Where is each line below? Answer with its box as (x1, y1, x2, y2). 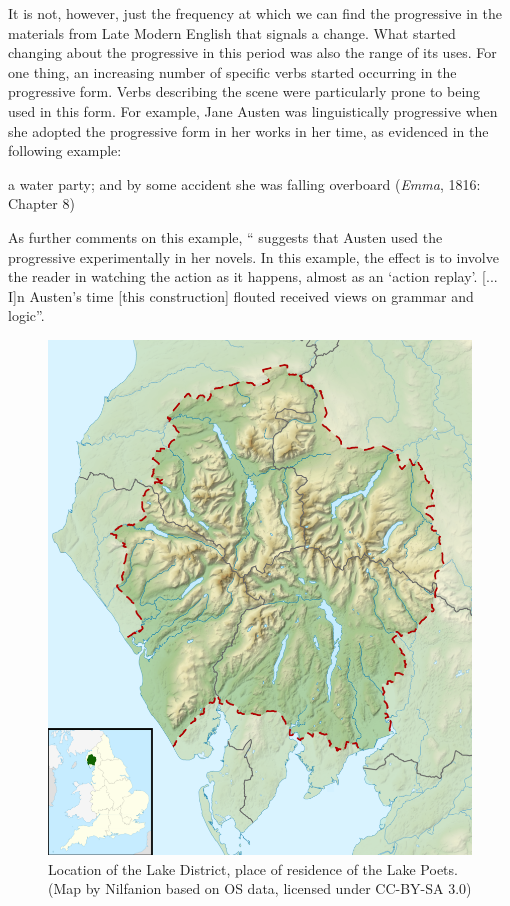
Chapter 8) (8, 193, 75, 214)
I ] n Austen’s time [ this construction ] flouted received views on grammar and (8, 285, 474, 306)
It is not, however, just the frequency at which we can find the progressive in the (8, 3, 502, 23)
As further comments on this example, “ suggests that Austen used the (8, 226, 443, 247)
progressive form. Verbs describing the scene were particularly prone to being (8, 81, 481, 102)
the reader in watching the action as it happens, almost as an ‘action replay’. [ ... (8, 266, 498, 287)
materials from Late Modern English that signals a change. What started (8, 22, 456, 43)
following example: (8, 140, 122, 161)
